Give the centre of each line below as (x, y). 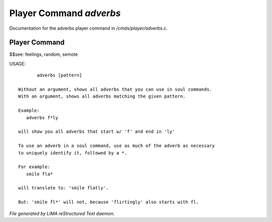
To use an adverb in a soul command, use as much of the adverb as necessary (117, 146)
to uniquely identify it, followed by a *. (73, 153)
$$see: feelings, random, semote (44, 54)
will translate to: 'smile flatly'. (63, 188)
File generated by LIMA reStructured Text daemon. (62, 213)
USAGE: (18, 63)
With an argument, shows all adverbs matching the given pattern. (102, 96)
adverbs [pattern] (60, 75)
